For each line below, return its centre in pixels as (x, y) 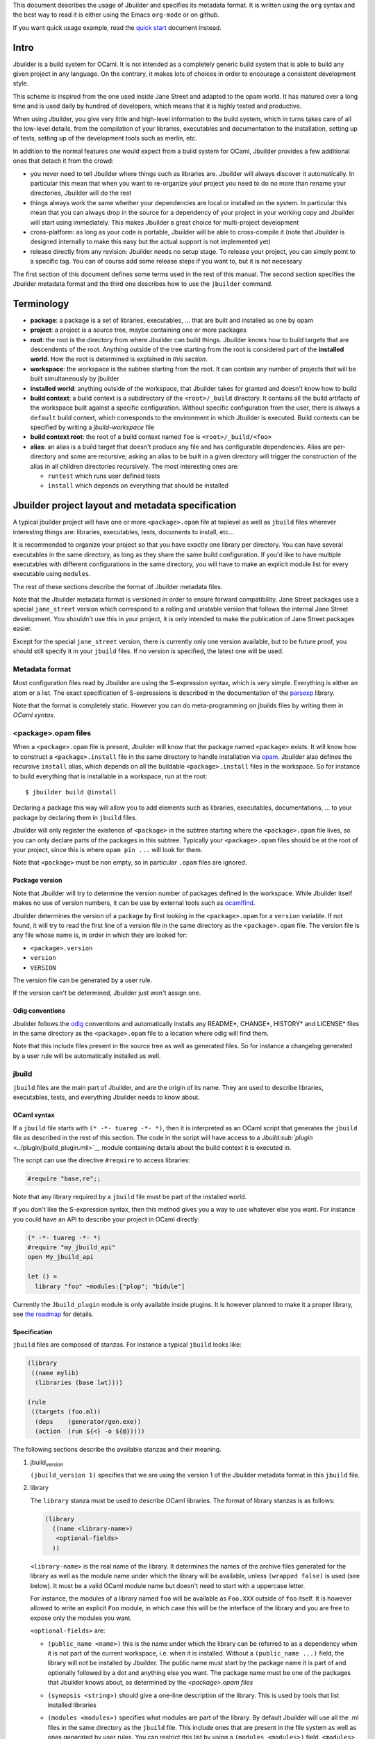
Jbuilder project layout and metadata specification (125, 505)
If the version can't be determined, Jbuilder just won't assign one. (107, 993)
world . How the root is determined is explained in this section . (119, 359)
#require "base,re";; (64, 1178)
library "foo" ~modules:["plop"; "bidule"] (110, 1286)
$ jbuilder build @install (71, 792)
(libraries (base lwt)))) (79, 1383)
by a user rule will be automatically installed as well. (87, 1056)
